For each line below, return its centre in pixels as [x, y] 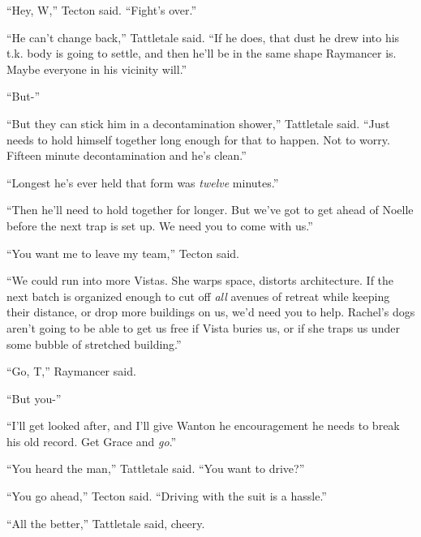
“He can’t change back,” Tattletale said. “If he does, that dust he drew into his [203, 37]
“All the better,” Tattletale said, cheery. [106, 523]
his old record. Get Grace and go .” [92, 441]
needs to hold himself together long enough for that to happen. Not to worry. [198, 139]
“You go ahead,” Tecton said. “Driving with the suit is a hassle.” [167, 496]
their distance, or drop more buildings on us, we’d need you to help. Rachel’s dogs [211, 312]
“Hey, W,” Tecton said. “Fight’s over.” [102, 10]
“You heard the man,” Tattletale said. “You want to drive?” [156, 468]
